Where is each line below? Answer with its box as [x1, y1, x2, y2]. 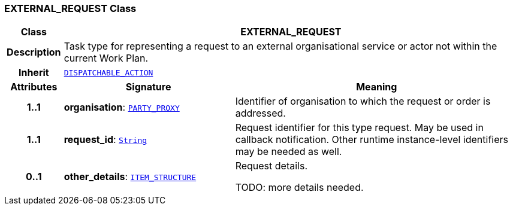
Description [7, 46, 61, 59]
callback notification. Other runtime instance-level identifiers [235, 133, 508, 146]
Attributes [10, 81, 58, 93]
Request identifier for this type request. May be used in [235, 121, 484, 134]
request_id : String [64, 133, 147, 146]
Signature [125, 81, 171, 93]
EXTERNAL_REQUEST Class [4, 2, 137, 14]
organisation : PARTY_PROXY [64, 101, 180, 114]
